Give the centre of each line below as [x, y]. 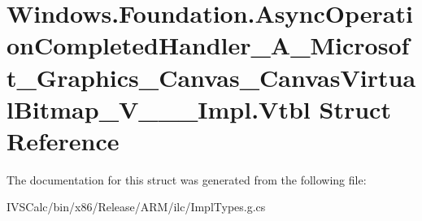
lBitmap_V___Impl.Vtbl [159, 108]
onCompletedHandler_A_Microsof [208, 45]
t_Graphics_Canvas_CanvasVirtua [211, 77]
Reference [63, 140]
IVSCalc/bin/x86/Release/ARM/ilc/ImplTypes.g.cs [136, 207]
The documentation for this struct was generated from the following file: [187, 179]
